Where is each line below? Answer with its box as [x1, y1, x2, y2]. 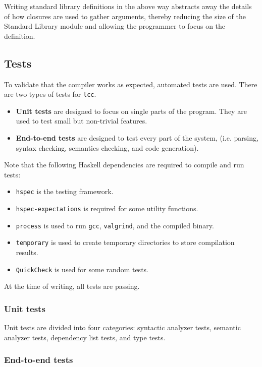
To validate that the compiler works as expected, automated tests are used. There [4, 79, 257, 89]
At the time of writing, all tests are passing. [4, 281, 140, 291]
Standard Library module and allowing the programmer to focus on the [4, 21, 226, 31]
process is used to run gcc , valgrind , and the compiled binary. [16, 220, 214, 230]
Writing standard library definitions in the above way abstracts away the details [4, 1, 252, 11]
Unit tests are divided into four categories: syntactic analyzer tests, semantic [4, 322, 241, 333]
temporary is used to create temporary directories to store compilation [16, 237, 235, 248]
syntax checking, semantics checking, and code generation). [16, 142, 199, 153]
